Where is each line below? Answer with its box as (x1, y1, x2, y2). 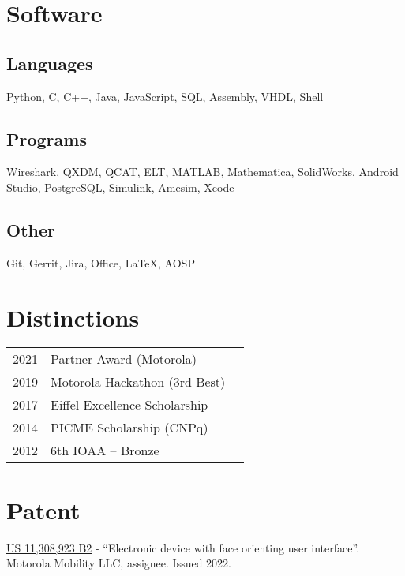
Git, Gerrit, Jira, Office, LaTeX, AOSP (6, 254, 195, 271)
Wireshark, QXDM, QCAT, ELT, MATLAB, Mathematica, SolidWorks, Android (6, 163, 399, 180)
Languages (6, 50, 93, 75)
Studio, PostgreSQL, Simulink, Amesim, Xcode (6, 178, 234, 195)
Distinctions (6, 301, 140, 333)
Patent (6, 493, 81, 526)
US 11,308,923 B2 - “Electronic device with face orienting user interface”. (6, 539, 360, 555)
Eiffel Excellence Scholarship (51, 395, 208, 414)
